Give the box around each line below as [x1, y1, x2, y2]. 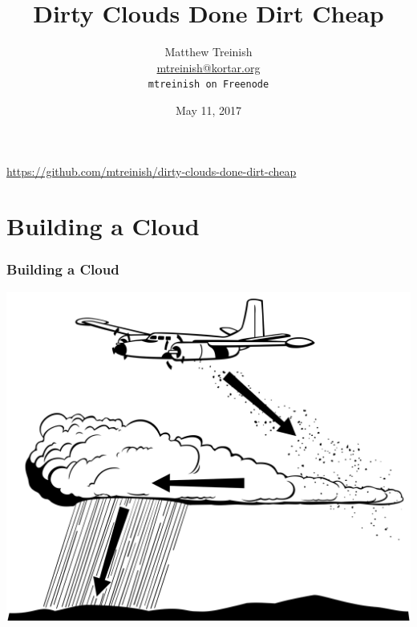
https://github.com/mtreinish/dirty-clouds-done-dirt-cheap [6, 162, 297, 179]
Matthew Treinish [164, 43, 253, 60]
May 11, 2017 [175, 101, 242, 118]
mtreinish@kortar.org [156, 59, 261, 75]
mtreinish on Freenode [148, 79, 269, 91]
